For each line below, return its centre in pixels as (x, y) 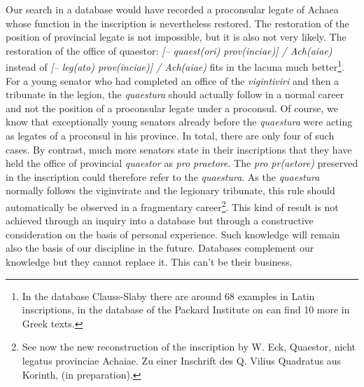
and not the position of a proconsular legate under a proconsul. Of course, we (172, 108)
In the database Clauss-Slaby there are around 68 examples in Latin (168, 296)
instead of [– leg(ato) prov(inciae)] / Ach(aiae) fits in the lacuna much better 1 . (175, 66)
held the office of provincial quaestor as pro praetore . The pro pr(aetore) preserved (182, 163)
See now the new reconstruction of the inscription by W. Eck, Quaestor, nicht (189, 347)
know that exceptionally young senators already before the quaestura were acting (179, 122)
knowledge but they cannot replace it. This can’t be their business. (149, 262)
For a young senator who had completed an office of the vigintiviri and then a (173, 80)
